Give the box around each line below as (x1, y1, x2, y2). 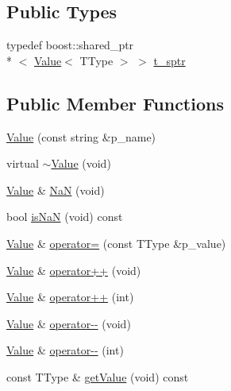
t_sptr (153, 52, 186, 68)
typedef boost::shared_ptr (6, 37, 134, 53)
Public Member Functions (6, 91, 224, 115)
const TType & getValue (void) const (6, 368, 189, 385)
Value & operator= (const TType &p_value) (6, 234, 226, 251)
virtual (6, 155, 39, 172)
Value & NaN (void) (6, 181, 105, 198)
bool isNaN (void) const (6, 208, 123, 225)
